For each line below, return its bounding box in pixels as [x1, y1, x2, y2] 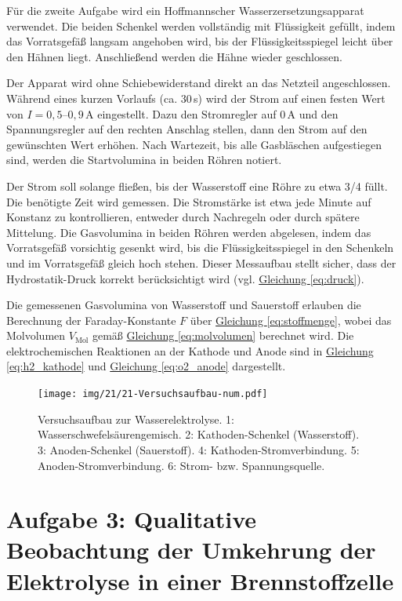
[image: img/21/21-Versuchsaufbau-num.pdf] [38, 388, 268, 400]
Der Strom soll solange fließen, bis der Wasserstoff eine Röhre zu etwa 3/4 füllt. [6, 177, 388, 194]
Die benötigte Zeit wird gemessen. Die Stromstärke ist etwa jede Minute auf [6, 193, 371, 209]
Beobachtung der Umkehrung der [6, 534, 376, 566]
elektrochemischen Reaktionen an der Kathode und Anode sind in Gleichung [6, 342, 374, 359]
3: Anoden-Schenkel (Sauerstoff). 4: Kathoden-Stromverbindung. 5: [38, 441, 360, 457]
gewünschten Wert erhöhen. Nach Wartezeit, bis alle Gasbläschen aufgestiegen [6, 136, 382, 152]
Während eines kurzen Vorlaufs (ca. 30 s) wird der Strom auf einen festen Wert [6, 89, 386, 106]
